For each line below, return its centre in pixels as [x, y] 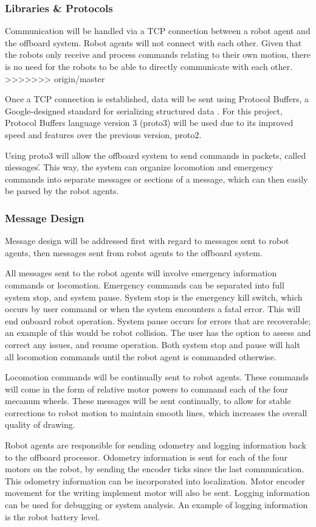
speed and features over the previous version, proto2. [103, 134]
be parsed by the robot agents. [62, 191]
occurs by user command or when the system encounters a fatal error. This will [153, 309]
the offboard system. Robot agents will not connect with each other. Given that [153, 42]
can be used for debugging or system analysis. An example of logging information [156, 505]
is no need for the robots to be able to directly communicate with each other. [149, 66]
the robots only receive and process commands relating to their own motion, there [158, 54]
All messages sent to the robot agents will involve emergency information [141, 273]
